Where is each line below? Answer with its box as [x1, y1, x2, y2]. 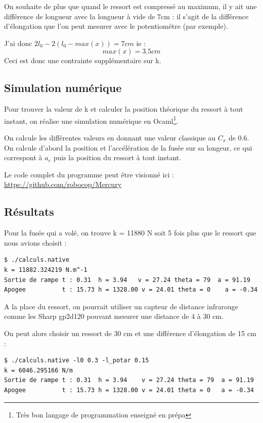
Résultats [4, 204, 54, 219]
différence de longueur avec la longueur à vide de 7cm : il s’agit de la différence [4, 11, 249, 21]
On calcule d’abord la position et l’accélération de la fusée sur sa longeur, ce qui [4, 142, 252, 153]
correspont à [4, 152, 42, 163]
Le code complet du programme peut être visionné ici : [4, 169, 174, 179]
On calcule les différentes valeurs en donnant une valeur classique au [4, 132, 216, 143]
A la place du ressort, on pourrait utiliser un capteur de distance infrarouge [4, 301, 239, 311]
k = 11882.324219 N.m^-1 [4, 266, 87, 273]
